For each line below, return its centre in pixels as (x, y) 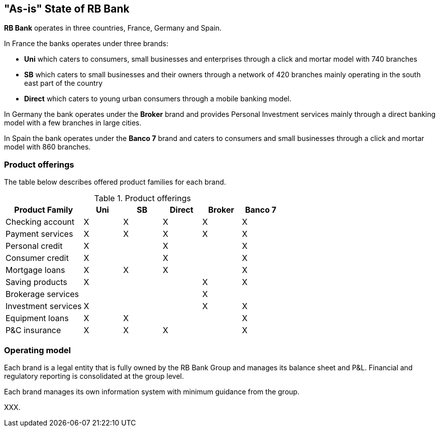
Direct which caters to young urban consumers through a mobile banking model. (158, 99)
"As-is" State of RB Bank (67, 9)
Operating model (37, 350)
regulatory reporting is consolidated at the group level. (94, 376)
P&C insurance (33, 330)
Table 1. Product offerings (142, 198)
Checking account (40, 222)
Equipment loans (37, 318)
